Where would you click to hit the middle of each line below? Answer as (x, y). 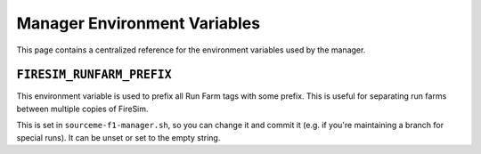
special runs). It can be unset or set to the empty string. (118, 137)
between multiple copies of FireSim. (82, 109)
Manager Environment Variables (139, 23)
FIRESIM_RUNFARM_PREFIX (94, 75)
